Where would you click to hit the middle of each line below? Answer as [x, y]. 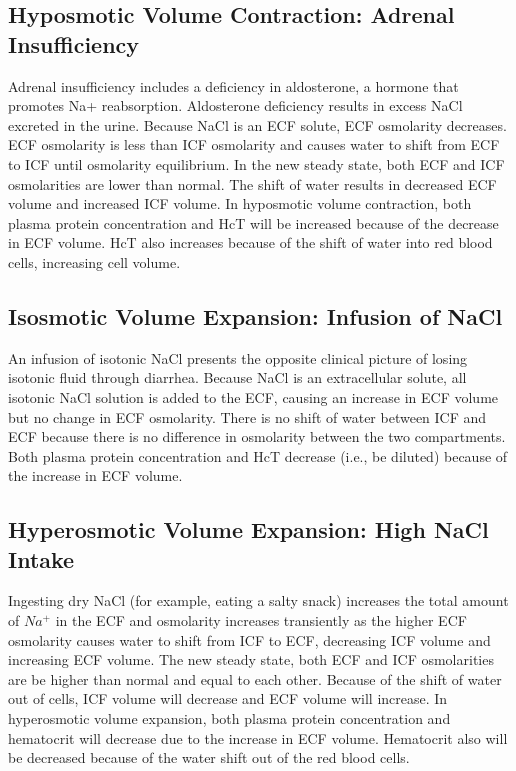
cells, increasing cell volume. [94, 261]
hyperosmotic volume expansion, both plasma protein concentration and [229, 718]
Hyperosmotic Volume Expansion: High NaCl [248, 529]
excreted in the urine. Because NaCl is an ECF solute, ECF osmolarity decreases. [257, 124]
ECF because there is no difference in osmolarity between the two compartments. [257, 436]
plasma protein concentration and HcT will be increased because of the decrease [253, 222]
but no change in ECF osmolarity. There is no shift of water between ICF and [247, 416]
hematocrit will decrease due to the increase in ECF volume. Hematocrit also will [258, 737]
